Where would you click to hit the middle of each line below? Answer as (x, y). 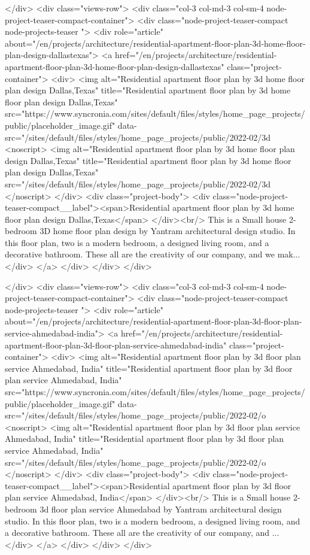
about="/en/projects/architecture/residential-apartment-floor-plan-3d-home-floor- (155, 43)
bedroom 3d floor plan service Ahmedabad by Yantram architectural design (143, 509)
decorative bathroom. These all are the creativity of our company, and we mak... (153, 254)
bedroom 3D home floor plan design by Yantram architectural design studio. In (150, 231)
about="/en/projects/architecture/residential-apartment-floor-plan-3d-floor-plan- (154, 321)
